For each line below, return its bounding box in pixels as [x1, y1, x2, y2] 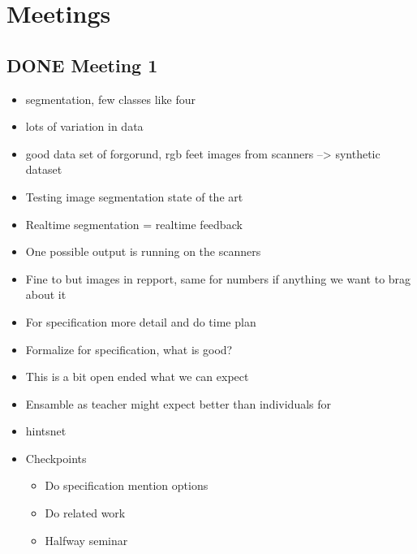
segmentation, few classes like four [25, 90, 196, 107]
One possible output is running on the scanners [25, 243, 261, 260]
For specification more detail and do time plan [25, 313, 256, 330]
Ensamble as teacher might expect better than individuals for [25, 395, 332, 412]
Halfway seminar [45, 531, 128, 548]
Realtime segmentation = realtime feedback [25, 215, 243, 232]
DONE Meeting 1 [6, 52, 158, 77]
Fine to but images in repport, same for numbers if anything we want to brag [25, 270, 411, 287]
